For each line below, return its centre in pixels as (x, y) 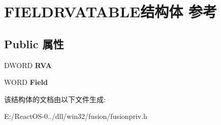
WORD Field (26, 82)
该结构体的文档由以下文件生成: (55, 99)
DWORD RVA (28, 65)
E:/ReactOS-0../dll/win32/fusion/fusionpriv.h (76, 116)
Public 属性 (34, 43)
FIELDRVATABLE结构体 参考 (110, 11)
